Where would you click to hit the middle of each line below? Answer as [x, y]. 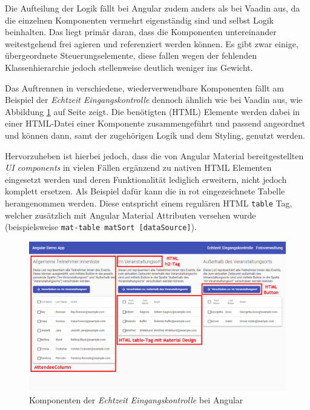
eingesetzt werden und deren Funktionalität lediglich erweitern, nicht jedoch [146, 179]
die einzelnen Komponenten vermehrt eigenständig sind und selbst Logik [139, 20]
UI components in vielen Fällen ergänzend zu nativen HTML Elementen [138, 167]
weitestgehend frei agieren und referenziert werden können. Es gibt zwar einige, [152, 43]
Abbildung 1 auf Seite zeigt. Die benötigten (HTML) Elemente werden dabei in [153, 111]
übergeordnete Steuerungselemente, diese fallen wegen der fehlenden [131, 55]
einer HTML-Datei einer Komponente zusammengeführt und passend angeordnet [155, 123]
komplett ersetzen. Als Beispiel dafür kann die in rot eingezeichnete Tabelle [145, 191]
